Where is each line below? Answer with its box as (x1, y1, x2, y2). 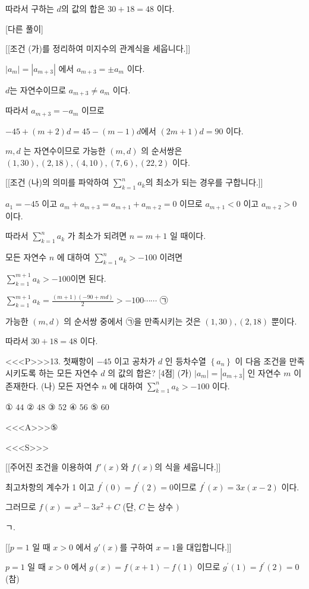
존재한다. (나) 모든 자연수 (5, 379, 99, 392)
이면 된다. (70, 272, 106, 284)
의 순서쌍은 (141, 144, 182, 157)
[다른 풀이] (5, 22, 43, 34)
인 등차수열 (165, 355, 206, 367)
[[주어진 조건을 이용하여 (5, 461, 92, 473)
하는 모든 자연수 (39, 366, 98, 379)
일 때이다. (169, 229, 206, 242)
